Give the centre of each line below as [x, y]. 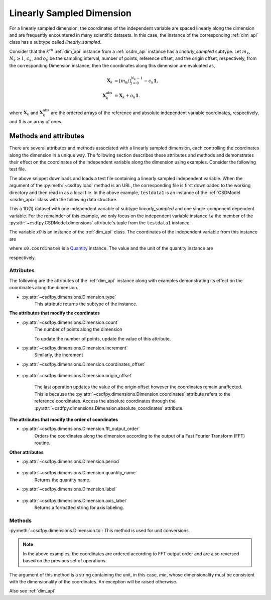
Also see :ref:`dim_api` [32, 591]
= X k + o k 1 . [127, 96]
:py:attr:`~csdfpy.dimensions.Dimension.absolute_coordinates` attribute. [109, 408]
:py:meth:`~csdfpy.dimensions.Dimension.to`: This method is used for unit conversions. [100, 531]
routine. [42, 443]
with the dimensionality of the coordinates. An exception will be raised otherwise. [93, 582]
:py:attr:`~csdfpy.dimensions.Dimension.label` [70, 489]
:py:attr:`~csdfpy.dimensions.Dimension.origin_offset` [77, 376]
